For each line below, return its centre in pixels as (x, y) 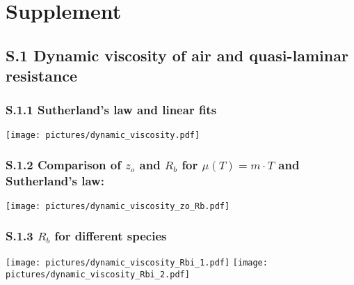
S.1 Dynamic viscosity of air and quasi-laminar (177, 55)
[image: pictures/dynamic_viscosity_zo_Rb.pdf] (118, 206)
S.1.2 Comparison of (63, 165)
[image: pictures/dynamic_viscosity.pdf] (103, 135)
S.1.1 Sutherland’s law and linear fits (111, 110)
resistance (42, 76)
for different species (111, 236)
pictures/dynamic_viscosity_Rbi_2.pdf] (98, 275)
